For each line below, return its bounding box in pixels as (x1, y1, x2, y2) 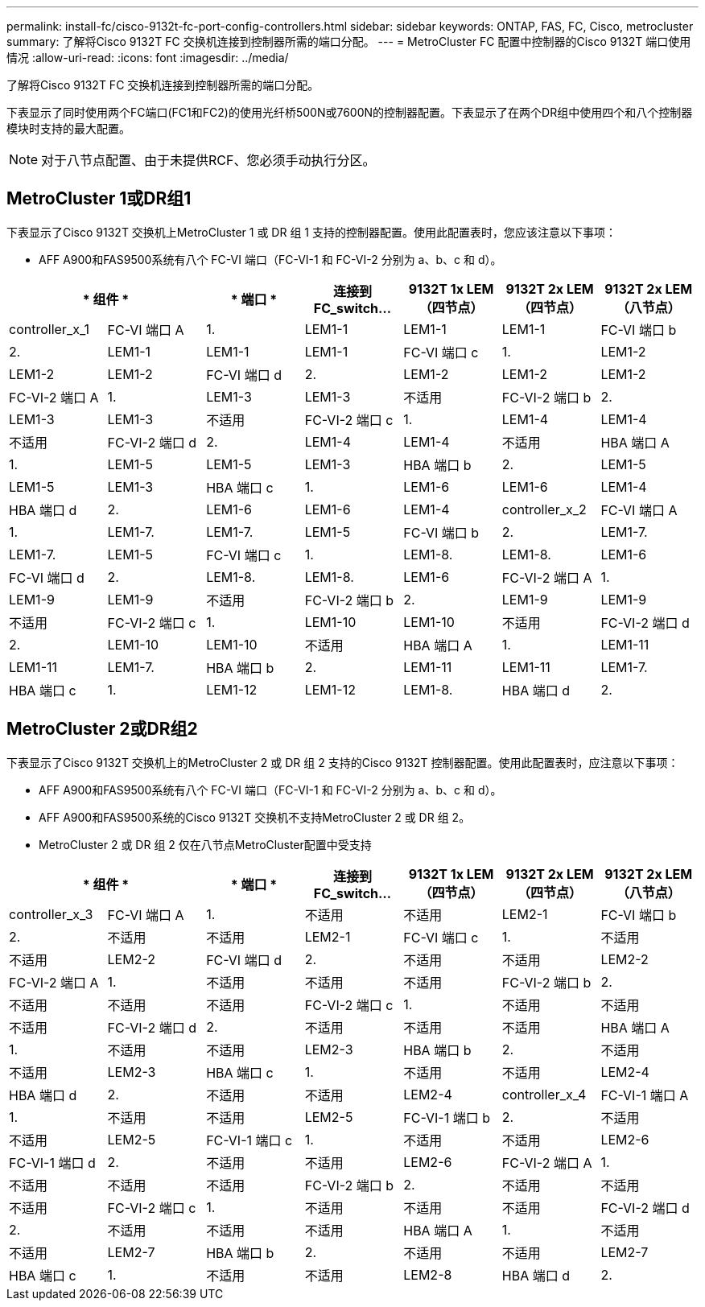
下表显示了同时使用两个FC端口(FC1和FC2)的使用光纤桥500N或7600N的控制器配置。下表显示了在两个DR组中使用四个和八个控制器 (6, 105, 693, 119)
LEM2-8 (403, 1266, 452, 1283)
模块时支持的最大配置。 (6, 122, 130, 135)
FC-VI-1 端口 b (403, 1109, 490, 1126)
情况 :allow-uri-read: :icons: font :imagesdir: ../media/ (6, 51, 289, 64)
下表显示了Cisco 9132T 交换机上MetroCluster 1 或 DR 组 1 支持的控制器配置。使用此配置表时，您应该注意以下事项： (6, 225, 616, 239)
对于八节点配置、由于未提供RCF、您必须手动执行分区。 (41, 152, 376, 168)
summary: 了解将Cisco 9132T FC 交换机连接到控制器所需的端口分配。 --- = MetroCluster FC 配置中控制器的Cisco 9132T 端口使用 (6, 35, 691, 48)
